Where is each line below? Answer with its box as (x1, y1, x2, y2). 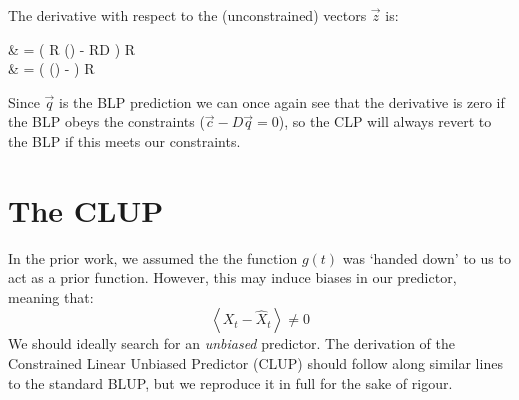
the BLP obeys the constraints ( (8, 111, 205, 132)
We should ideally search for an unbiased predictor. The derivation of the (8, 333, 455, 354)
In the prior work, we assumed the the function (8, 247, 298, 268)
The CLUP (8, 189, 164, 230)
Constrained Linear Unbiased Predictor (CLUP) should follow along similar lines (8, 353, 503, 374)
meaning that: (8, 286, 94, 307)
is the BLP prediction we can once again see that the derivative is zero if (59, 91, 505, 112)
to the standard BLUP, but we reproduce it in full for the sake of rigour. (8, 372, 453, 393)
